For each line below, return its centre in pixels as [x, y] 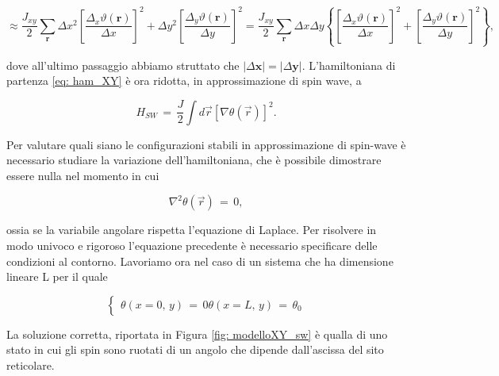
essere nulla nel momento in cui [83, 175]
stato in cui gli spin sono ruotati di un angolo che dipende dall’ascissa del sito [195, 349]
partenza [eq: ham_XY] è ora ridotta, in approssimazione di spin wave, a [184, 81]
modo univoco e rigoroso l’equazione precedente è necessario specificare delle [192, 246]
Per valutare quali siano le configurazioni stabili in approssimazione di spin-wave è [206, 144]
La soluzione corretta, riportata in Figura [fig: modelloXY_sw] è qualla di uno [197, 334]
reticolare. [31, 365]
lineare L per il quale [57, 276]
